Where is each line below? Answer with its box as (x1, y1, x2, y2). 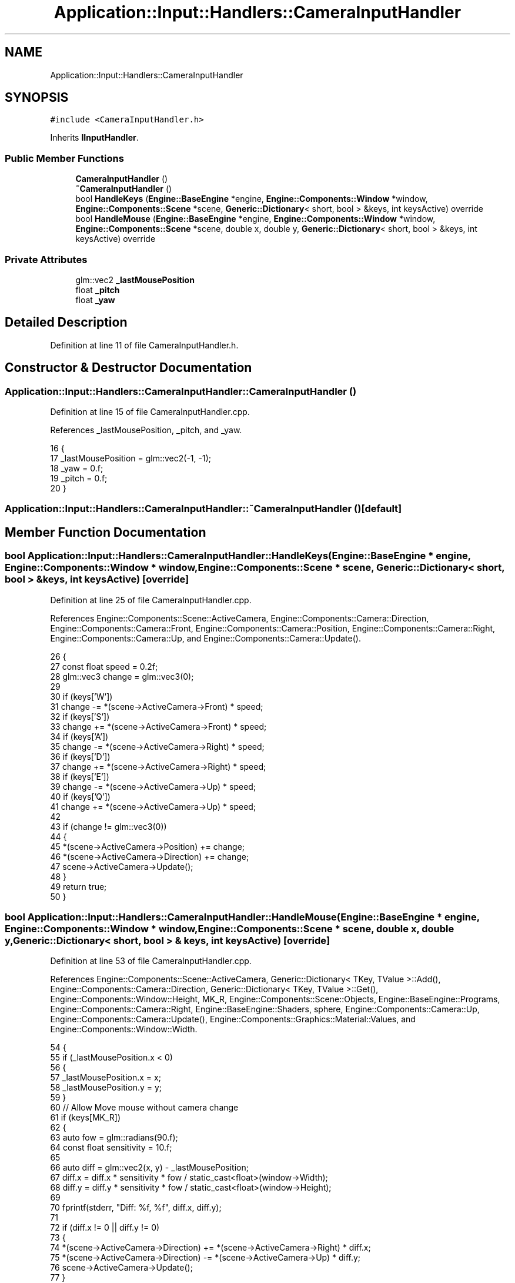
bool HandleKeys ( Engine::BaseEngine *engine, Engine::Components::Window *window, (75, 194, 428, 204)
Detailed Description (5, 315, 128, 330)
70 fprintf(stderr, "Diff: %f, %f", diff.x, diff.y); (50, 1202, 222, 1213)
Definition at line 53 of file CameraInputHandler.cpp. (50, 956, 252, 966)
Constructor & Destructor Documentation (5, 360, 252, 375)
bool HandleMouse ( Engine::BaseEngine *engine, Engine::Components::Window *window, (75, 214, 436, 224)
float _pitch (75, 284, 120, 295)
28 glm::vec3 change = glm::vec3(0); (50, 671, 194, 682)
